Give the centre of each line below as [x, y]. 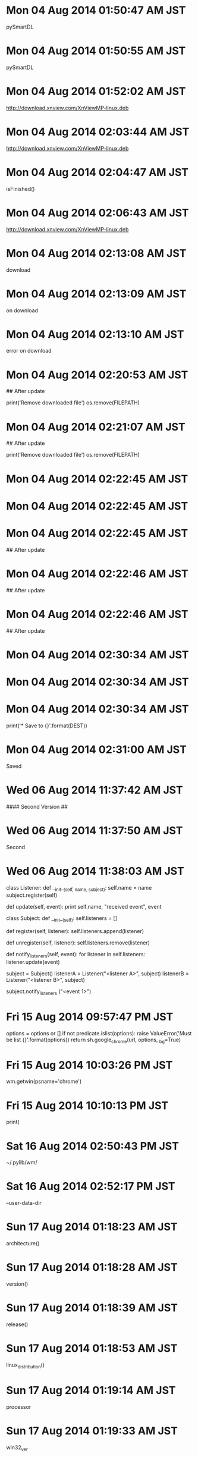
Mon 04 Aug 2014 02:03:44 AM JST [98, 132]
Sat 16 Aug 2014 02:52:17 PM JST [91, 1186]
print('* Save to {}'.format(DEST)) [47, 726]
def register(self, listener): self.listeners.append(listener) [75, 931]
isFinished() [21, 189]
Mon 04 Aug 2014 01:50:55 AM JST [96, 51]
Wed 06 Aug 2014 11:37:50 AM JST [95, 830]
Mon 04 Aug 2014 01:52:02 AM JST [96, 91]
